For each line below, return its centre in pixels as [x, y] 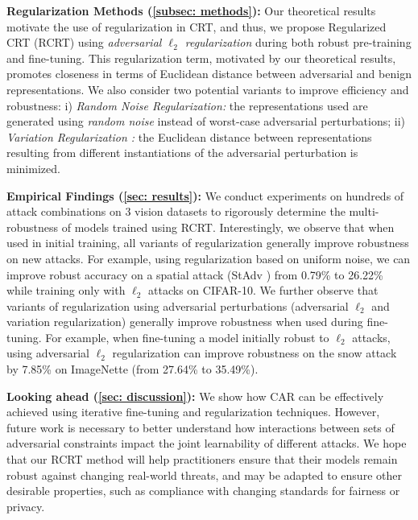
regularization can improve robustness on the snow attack [255, 353]
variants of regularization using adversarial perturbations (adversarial [178, 305]
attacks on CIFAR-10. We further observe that [263, 290]
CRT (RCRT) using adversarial [84, 42]
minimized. [33, 168]
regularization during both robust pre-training [298, 42]
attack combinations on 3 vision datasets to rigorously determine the [176, 211]
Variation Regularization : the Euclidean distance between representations [189, 136]
